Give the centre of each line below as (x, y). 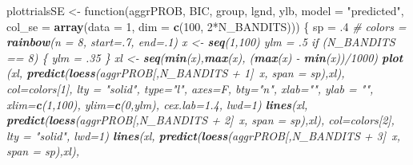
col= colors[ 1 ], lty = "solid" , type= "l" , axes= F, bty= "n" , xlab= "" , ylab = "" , (190, 88)
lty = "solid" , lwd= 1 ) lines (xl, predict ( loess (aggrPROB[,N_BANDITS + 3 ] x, (203, 135)
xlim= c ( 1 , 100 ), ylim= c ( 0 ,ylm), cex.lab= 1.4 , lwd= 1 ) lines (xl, (157, 104)
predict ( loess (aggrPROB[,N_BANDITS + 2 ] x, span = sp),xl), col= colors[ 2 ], (200, 120)
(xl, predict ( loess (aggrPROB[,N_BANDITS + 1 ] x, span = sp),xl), (176, 73)
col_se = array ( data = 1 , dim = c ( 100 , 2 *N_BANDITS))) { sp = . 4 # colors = (206, 26)
